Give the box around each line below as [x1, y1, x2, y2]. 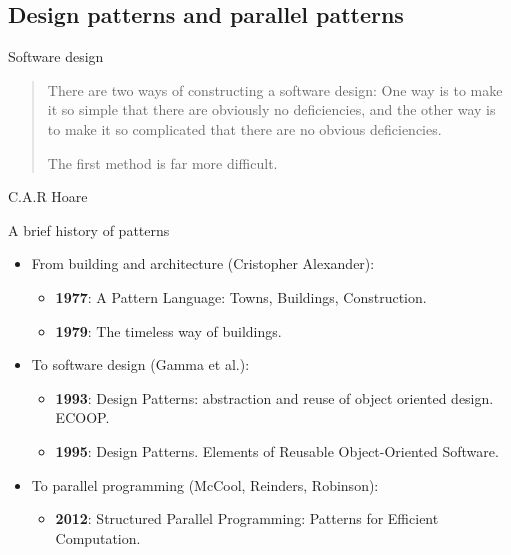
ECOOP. [55, 407, 110, 428]
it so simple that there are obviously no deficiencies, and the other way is [47, 99, 496, 120]
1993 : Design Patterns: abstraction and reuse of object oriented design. [55, 387, 494, 408]
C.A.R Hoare [8, 186, 88, 207]
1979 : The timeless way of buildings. [55, 320, 282, 341]
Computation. [55, 527, 141, 548]
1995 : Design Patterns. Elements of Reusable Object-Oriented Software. [55, 440, 499, 461]
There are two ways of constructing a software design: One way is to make [47, 79, 503, 100]
